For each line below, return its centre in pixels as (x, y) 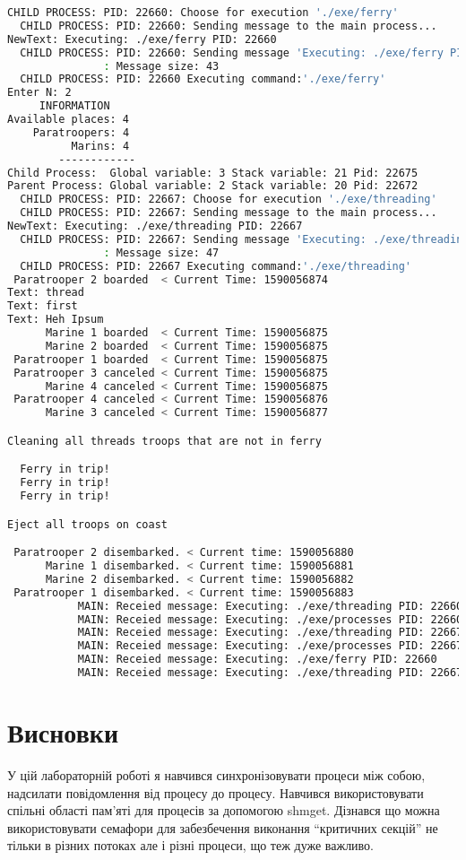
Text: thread (46, 293)
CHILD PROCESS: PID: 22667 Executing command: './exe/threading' (216, 266)
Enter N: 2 (39, 93)
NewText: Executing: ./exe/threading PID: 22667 (155, 226)
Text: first (43, 306)
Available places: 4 (69, 119)
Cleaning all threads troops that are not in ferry (164, 441)
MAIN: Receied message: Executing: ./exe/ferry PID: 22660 (257, 660)
